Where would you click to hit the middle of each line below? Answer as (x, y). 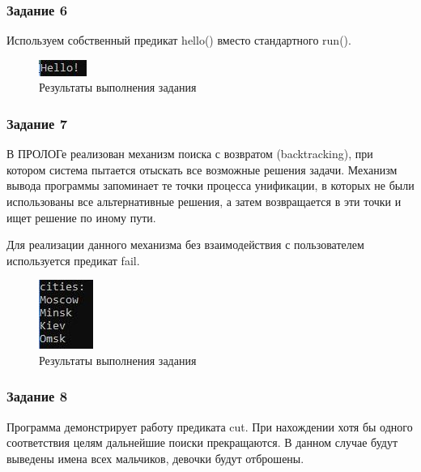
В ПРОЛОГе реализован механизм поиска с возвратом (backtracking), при (190, 154)
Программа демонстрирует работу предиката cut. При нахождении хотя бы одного (210, 426)
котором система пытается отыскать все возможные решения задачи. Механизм (202, 169)
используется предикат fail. (73, 260)
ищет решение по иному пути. (81, 217)
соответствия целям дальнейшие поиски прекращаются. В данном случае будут (202, 442)
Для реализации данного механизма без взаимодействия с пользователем (185, 245)
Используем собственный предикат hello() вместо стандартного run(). (179, 40)
